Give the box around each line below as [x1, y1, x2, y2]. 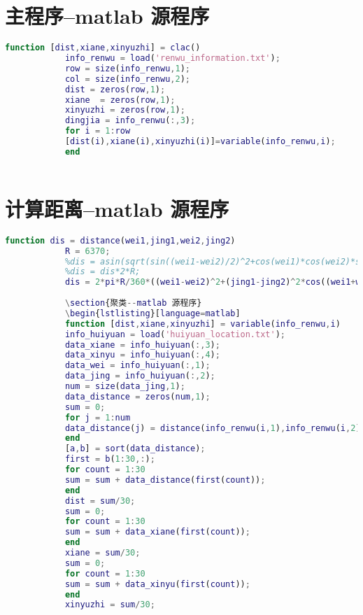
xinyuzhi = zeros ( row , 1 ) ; [64, 105, 185, 115]
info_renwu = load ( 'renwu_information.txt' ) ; [64, 53, 280, 63]
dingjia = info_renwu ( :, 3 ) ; [64, 115, 196, 126]
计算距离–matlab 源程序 [5, 194, 229, 222]
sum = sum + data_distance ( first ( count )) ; [64, 474, 266, 485]
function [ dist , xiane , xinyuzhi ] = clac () [5, 43, 201, 53]
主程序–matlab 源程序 [5, 1, 210, 30]
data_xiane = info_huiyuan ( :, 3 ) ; [64, 339, 220, 350]
